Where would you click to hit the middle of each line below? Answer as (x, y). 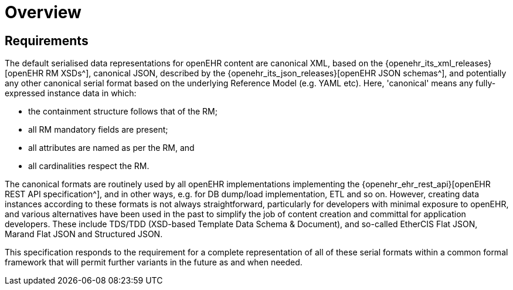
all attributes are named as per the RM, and (111, 148)
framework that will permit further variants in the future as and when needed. (154, 262)
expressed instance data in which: (71, 93)
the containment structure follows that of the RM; (123, 112)
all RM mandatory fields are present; (98, 130)
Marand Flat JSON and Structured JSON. (84, 234)
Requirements (47, 41)
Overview (43, 12)
